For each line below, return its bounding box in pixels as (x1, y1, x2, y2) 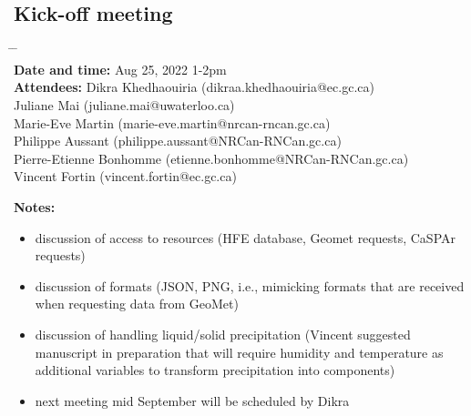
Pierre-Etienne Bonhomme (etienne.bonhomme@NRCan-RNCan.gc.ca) (14, 148, 409, 167)
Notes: (14, 197, 56, 216)
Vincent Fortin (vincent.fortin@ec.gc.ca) (14, 167, 237, 186)
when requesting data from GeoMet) (35, 294, 239, 313)
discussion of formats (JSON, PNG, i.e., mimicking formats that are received (35, 276, 465, 295)
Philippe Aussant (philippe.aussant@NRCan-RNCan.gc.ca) (14, 131, 342, 150)
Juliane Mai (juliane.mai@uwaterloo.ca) (14, 95, 235, 114)
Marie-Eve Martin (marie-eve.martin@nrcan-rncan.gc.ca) (14, 113, 331, 132)
